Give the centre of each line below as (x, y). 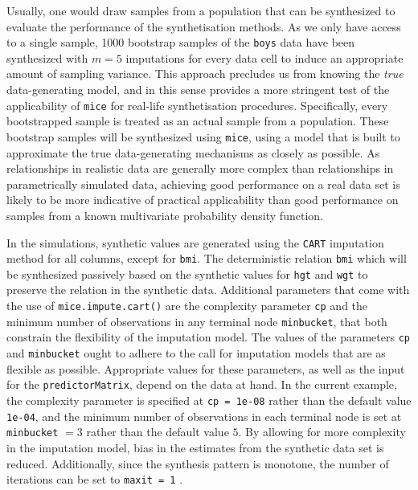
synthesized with (47, 57)
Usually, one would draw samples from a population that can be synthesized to (201, 10)
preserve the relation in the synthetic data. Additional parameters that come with (208, 290)
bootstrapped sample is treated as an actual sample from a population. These (198, 121)
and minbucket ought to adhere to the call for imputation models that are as (196, 353)
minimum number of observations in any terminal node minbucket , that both (197, 321)
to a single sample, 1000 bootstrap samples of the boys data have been (181, 42)
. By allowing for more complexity (322, 432)
